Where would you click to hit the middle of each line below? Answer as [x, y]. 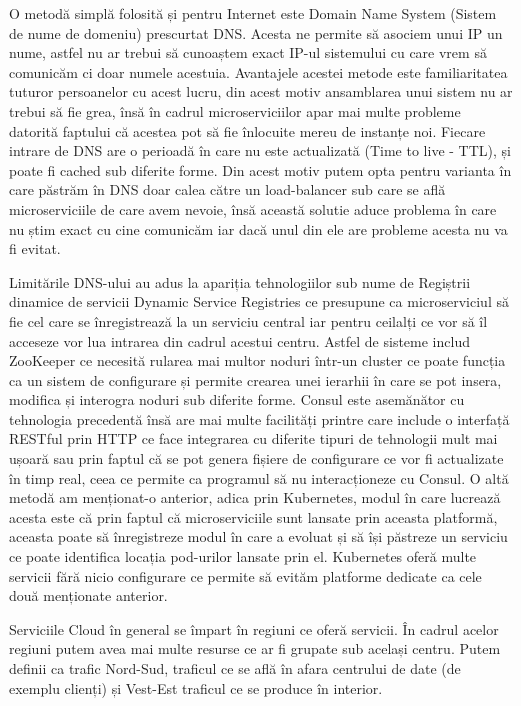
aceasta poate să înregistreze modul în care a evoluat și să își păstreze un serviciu [258, 536]
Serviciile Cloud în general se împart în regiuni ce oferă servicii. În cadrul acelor [254, 628]
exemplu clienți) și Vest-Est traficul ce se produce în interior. [196, 687]
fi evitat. [35, 248]
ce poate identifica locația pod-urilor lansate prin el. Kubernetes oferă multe [243, 556]
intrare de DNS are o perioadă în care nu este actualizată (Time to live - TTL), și [260, 150]
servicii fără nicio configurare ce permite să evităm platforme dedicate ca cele [245, 575]
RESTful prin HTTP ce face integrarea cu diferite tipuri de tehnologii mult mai [253, 438]
